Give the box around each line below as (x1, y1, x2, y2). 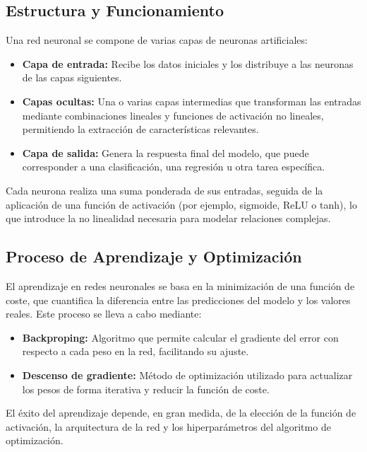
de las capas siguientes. (22, 70, 122, 85)
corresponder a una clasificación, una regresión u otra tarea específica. (22, 159, 325, 174)
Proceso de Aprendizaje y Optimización (6, 245, 302, 267)
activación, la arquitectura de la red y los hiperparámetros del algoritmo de (6, 419, 331, 434)
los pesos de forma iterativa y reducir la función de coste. (22, 381, 270, 396)
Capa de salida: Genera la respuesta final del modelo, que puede (22, 145, 309, 160)
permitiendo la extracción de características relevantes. (22, 122, 259, 137)
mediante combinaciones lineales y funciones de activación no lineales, (22, 108, 324, 122)
